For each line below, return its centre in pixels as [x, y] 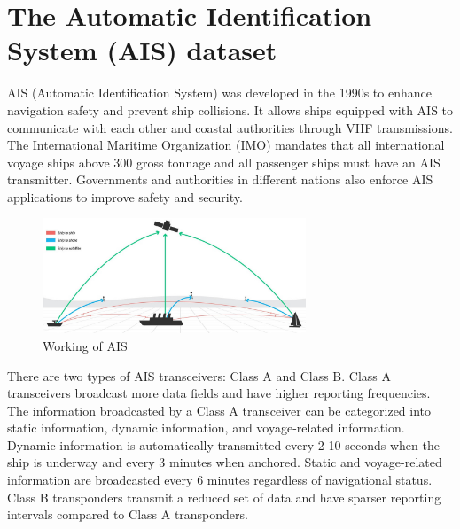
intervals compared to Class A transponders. [128, 514]
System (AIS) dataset [142, 50]
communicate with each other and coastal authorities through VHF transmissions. [230, 127]
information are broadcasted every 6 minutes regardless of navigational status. [220, 480]
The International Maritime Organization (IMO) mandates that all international [226, 145]
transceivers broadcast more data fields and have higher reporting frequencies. [219, 393]
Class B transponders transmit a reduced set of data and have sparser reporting [224, 497]
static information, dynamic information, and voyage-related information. [206, 428]
